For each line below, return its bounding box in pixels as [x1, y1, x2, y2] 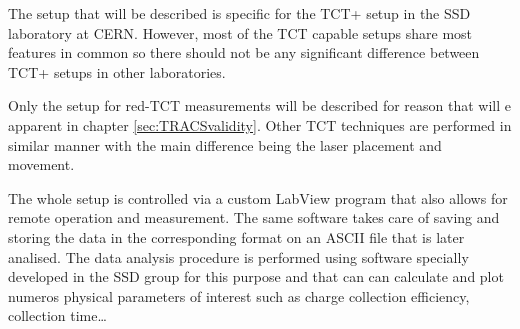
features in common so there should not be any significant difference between [8, 42, 480, 63]
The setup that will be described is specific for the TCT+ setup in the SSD [8, 3, 471, 23]
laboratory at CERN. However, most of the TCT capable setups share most [8, 22, 473, 43]
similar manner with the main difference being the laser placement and [8, 134, 442, 155]
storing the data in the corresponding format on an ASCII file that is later [8, 226, 465, 247]
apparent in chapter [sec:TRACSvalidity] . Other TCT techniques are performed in [8, 114, 512, 135]
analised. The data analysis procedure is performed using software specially [8, 246, 469, 267]
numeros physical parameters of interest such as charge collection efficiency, [8, 285, 470, 306]
